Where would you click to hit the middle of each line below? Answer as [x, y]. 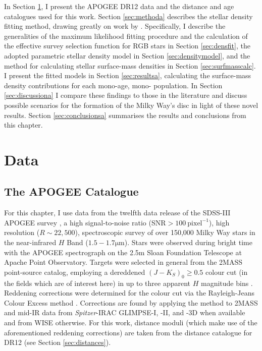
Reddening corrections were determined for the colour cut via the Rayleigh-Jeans [129, 293]
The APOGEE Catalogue [71, 191]
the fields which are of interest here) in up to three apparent [97, 283]
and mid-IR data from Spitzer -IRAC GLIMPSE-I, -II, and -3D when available [125, 312]
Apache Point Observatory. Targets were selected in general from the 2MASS [123, 262]
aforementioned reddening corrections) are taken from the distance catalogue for [128, 332]
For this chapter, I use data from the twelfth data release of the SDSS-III [117, 213]
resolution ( [22, 232]
